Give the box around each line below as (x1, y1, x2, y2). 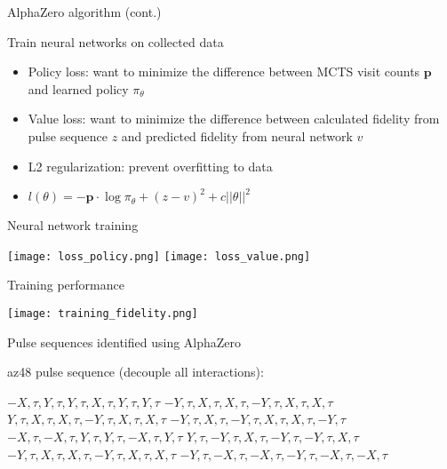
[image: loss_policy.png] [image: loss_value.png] (7, 250, 311, 263)
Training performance (7, 275, 124, 294)
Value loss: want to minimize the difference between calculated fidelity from (28, 109, 440, 128)
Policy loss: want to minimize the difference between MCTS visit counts (28, 62, 420, 81)
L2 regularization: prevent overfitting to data (28, 156, 273, 175)
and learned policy (28, 79, 129, 98)
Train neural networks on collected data (7, 32, 224, 51)
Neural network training (7, 216, 139, 234)
